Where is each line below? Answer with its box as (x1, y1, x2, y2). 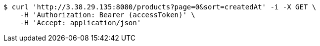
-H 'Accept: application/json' (20, 19, 141, 27)
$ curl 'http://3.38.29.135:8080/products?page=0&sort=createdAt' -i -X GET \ (3, 3, 317, 11)
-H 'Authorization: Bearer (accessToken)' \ (20, 11, 195, 19)
